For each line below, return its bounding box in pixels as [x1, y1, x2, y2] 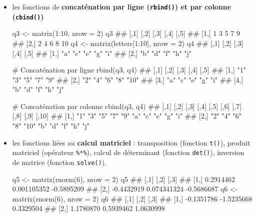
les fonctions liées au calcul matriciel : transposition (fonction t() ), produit [12, 137, 250, 147]
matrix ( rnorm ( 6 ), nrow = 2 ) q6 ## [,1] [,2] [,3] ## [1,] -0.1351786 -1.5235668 [12, 193, 252, 203]
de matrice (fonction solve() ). [12, 156, 107, 167]
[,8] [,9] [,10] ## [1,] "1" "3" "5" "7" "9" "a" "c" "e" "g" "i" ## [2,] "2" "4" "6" [12, 110, 241, 121]
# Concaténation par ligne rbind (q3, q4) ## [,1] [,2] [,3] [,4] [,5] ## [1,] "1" [12, 64, 246, 75]
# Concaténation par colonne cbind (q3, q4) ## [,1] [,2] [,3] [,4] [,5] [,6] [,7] [12, 100, 242, 111]
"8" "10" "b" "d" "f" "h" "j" [12, 120, 89, 131]
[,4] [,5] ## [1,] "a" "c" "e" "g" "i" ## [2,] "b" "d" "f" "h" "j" [12, 47, 192, 58]
